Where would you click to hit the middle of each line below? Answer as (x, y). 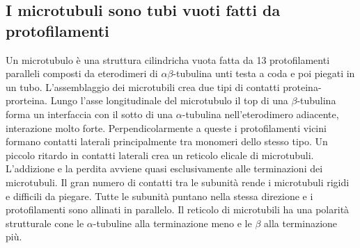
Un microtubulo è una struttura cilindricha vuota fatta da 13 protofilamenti (168, 59)
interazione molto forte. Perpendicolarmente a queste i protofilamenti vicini (166, 127)
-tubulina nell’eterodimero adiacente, (260, 114)
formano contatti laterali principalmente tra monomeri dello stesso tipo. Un (167, 141)
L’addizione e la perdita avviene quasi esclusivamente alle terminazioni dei (164, 168)
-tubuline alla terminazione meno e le (172, 223)
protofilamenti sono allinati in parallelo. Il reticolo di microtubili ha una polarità (178, 209)
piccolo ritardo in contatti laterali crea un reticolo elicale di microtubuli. (160, 155)
